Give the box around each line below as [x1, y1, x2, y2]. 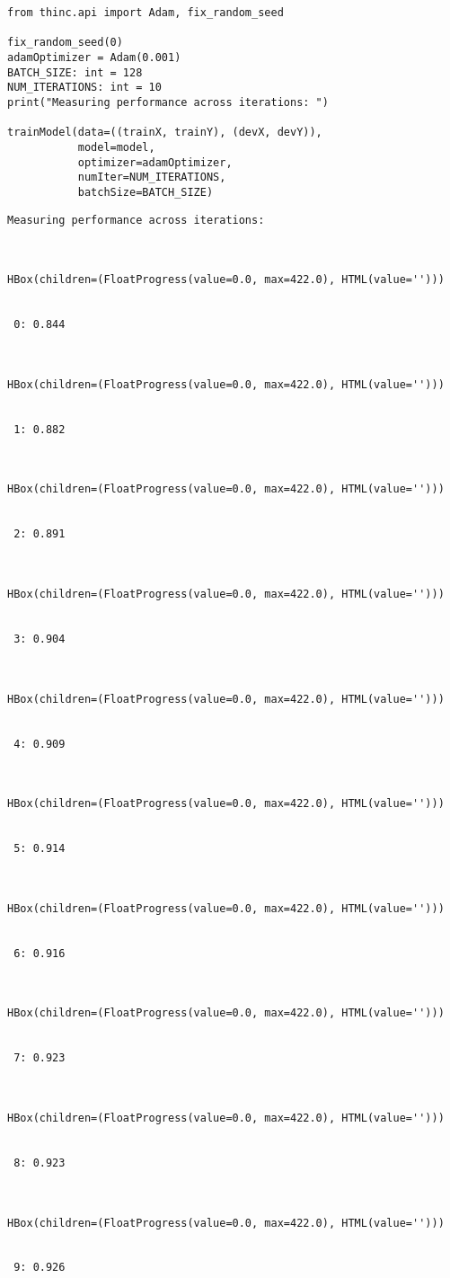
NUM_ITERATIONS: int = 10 [7, 81, 162, 94]
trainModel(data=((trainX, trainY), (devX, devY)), [7, 126, 322, 139]
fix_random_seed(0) [7, 36, 123, 49]
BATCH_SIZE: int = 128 [7, 66, 143, 79]
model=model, [77, 140, 155, 154]
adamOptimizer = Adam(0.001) [7, 50, 181, 64]
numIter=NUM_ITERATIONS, [77, 171, 226, 184]
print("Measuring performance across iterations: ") [7, 95, 329, 109]
